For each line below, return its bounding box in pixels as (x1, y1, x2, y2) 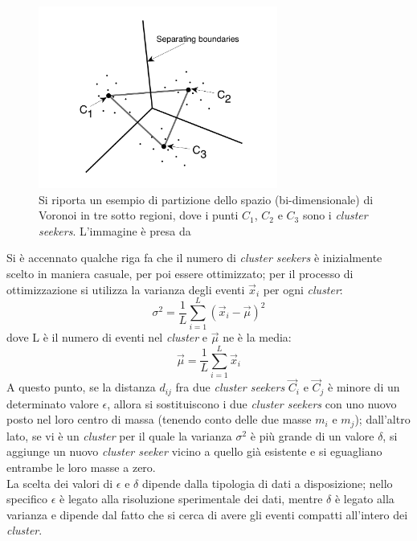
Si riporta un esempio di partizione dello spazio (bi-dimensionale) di (39, 191, 374, 207)
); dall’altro (354, 411, 411, 428)
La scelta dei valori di (6, 474, 113, 491)
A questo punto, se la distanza (6, 379, 156, 396)
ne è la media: (223, 329, 292, 346)
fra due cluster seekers (175, 379, 285, 396)
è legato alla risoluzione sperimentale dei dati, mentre (59, 490, 323, 507)
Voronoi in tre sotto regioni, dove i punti (39, 207, 239, 223)
